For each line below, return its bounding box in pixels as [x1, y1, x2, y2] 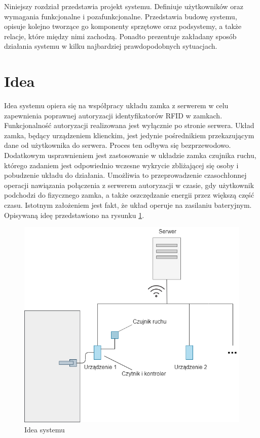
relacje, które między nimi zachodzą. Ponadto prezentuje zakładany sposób [4, 30, 237, 41]
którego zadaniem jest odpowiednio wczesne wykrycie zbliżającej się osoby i [4, 160, 239, 170]
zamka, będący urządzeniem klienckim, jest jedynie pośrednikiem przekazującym [4, 130, 254, 140]
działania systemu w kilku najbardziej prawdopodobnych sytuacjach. [4, 41, 217, 51]
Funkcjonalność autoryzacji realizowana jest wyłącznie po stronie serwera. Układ [4, 120, 254, 131]
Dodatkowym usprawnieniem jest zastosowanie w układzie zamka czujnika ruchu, [4, 150, 256, 161]
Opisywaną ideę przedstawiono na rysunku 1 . [4, 209, 144, 220]
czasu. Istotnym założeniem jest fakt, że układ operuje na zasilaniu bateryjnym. [4, 200, 252, 210]
